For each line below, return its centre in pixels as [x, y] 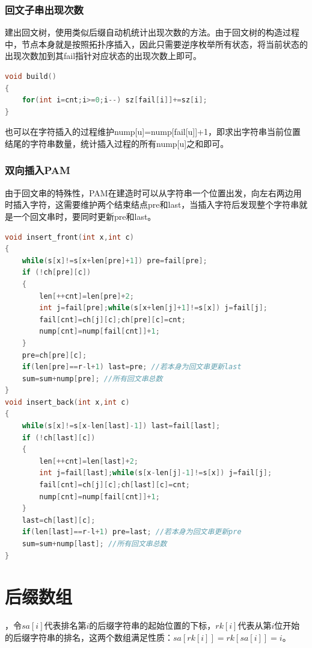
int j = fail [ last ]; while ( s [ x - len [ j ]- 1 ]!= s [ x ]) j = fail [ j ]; [156, 473]
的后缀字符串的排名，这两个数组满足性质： [89, 637]
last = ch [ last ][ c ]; [59, 520]
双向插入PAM [38, 170]
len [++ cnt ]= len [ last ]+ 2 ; [89, 461]
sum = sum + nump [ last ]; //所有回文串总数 [94, 544]
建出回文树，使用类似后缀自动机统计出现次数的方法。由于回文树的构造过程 [152, 32]
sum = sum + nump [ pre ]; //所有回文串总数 [92, 379]
